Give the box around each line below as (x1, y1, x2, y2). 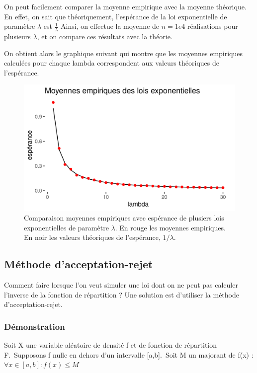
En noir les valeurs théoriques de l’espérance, (24, 232, 161, 242)
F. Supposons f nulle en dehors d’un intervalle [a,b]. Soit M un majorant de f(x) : (4, 349, 254, 360)
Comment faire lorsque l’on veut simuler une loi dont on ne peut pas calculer (4, 280, 238, 290)
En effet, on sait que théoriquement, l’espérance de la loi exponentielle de (4, 11, 227, 21)
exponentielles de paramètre (24, 222, 109, 232)
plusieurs (4, 31, 31, 42)
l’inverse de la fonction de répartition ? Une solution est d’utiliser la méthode (4, 289, 239, 299)
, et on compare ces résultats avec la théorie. (37, 31, 172, 42)
